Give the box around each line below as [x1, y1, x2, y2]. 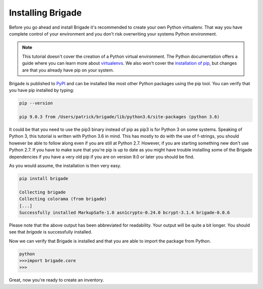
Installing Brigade [9, 7, 82, 18]
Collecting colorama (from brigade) [19, 196, 107, 202]
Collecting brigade [19, 189, 66, 195]
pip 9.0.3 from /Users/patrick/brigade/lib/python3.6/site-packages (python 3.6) [19, 114, 220, 120]
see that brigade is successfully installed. [9, 229, 93, 235]
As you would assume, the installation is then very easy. [9, 163, 121, 168]
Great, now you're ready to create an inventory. [9, 277, 104, 283]
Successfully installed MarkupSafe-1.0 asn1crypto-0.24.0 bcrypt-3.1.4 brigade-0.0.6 [19, 210, 230, 215]
